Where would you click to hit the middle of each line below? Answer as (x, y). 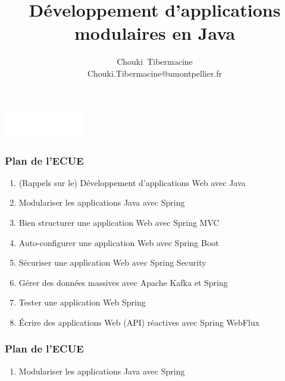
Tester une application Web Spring (82, 302)
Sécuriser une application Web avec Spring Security (112, 262)
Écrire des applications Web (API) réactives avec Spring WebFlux (139, 322)
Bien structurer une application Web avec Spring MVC (119, 222)
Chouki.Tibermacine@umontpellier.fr (155, 73)
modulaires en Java (155, 33)
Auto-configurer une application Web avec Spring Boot (119, 242)
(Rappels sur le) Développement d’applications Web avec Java (132, 182)
